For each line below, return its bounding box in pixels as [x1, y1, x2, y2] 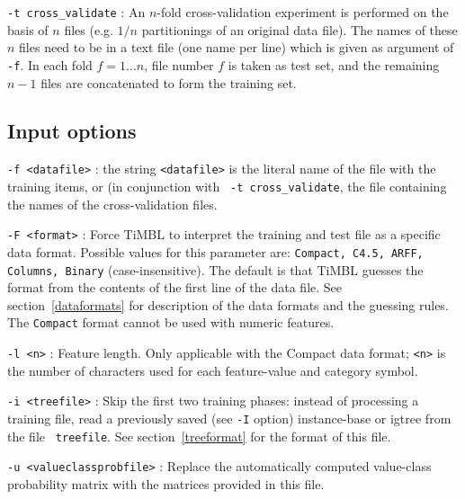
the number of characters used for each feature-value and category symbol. [7, 361, 418, 379]
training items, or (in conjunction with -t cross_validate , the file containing [7, 176, 447, 195]
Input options [7, 117, 137, 145]
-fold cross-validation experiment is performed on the [156, 3, 449, 21]
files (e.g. [64, 20, 113, 39]
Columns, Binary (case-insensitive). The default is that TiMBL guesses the [7, 260, 424, 279]
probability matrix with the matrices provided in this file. [7, 474, 325, 493]
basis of [7, 20, 49, 39]
